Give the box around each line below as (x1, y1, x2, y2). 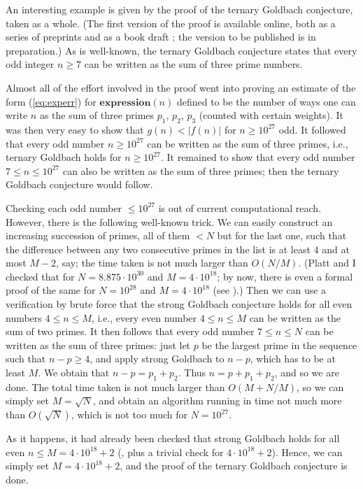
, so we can (296, 379, 344, 394)
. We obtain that (38, 365, 110, 380)
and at (322, 241, 350, 256)
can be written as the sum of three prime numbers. (84, 57, 303, 71)
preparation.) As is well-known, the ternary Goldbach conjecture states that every (6, 43, 357, 57)
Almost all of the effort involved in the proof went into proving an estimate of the (6, 80, 356, 94)
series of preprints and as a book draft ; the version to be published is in (6, 29, 316, 44)
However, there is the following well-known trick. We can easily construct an (6, 214, 333, 229)
